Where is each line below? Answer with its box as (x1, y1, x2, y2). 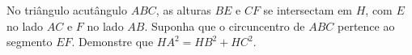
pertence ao (338, 17, 395, 34)
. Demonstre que (71, 33, 154, 50)
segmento (6, 33, 53, 50)
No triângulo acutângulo (6, 2, 128, 18)
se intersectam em (263, 2, 353, 18)
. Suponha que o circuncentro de (144, 17, 305, 34)
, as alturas (155, 2, 211, 18)
